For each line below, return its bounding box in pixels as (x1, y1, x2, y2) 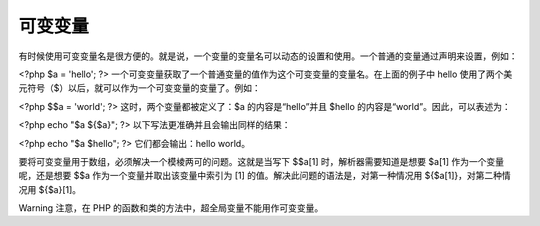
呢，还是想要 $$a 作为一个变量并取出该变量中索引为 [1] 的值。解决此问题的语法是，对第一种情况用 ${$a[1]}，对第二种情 (18, 170, 512, 182)
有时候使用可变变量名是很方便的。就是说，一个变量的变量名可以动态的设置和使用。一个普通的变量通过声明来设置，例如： (18, 50, 518, 62)
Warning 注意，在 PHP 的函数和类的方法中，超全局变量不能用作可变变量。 (18, 202, 324, 214)
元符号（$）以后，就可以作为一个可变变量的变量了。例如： (18, 82, 261, 94)
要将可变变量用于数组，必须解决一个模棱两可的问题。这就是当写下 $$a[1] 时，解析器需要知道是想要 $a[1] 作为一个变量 (18, 155, 505, 167)
